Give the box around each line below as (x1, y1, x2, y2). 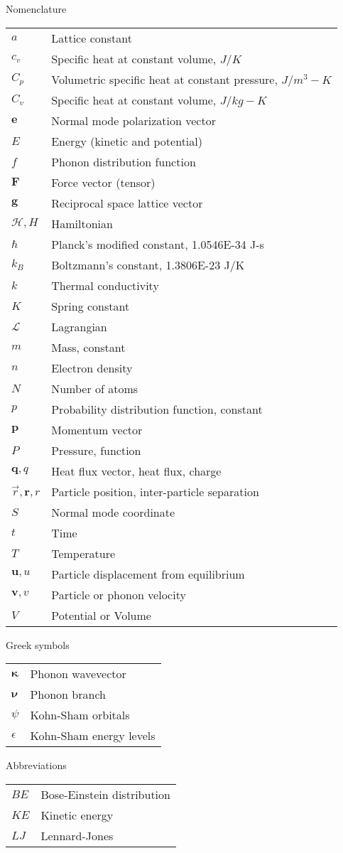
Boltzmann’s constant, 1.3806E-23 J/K (51, 256, 245, 273)
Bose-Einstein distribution (40, 785, 170, 803)
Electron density (51, 359, 133, 376)
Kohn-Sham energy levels (30, 727, 156, 744)
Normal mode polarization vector (51, 112, 216, 129)
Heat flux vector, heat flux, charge (51, 462, 222, 479)
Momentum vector (51, 421, 143, 438)
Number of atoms (51, 380, 138, 397)
